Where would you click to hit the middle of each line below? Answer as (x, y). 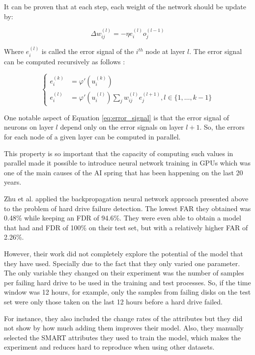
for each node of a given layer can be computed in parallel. (92, 137)
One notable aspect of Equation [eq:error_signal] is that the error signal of (117, 117)
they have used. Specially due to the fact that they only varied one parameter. (122, 263)
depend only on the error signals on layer (122, 127)
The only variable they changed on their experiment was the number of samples (124, 273)
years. (13, 182)
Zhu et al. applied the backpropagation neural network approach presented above (126, 198)
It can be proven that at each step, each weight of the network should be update (125, 6)
